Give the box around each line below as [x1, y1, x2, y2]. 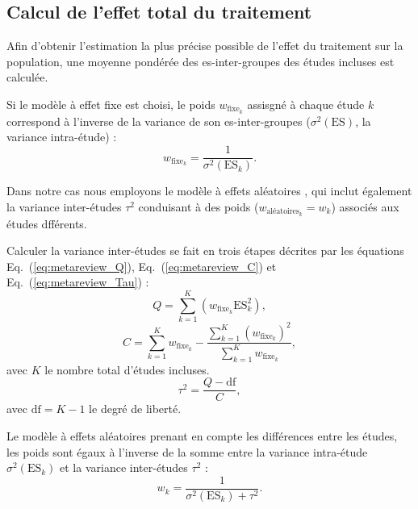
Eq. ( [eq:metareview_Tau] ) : [6, 273, 149, 290]
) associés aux [331, 198, 399, 215]
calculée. [6, 69, 48, 86]
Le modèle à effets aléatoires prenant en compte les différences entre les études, [6, 427, 398, 444]
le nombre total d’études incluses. [44, 361, 210, 378]
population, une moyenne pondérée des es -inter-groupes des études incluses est [6, 52, 395, 69]
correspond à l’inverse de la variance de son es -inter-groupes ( [6, 112, 311, 129]
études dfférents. [6, 215, 87, 232]
